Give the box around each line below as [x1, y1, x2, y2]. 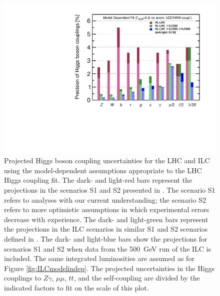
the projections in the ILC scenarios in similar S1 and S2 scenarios [4, 224, 208, 234]
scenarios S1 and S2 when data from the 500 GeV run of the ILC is [4, 243, 211, 254]
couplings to [4, 273, 41, 283]
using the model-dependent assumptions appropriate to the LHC [4, 165, 202, 175]
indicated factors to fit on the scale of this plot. [4, 282, 149, 293]
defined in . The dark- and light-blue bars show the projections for [4, 234, 207, 244]
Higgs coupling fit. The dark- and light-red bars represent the [4, 175, 192, 185]
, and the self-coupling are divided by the [73, 273, 200, 283]
